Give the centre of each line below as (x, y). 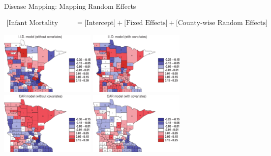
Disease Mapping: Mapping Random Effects (70, 6)
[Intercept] (100, 23)
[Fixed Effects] (146, 23)
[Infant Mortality (32, 23)
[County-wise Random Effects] (222, 23)
